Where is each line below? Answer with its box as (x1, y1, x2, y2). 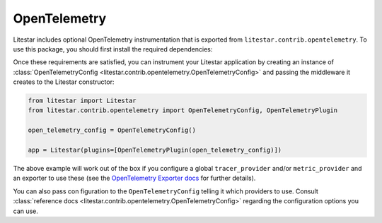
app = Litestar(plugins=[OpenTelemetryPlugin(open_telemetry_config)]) (28, 146, 282, 155)
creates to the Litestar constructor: (13, 78, 115, 86)
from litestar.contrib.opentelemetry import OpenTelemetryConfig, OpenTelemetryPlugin (28, 107, 338, 114)
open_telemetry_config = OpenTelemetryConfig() (28, 126, 196, 134)
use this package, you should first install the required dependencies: (13, 44, 213, 53)
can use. (13, 207, 39, 215)
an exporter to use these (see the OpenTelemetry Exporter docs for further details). (13, 174, 256, 183)
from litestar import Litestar (28, 97, 137, 105)
